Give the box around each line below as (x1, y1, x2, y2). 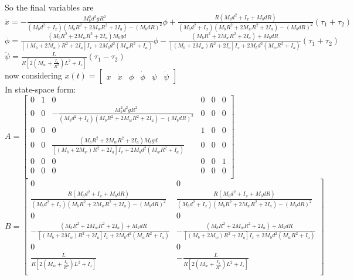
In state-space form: (5, 83, 76, 95)
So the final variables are (5, 1, 94, 13)
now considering (5, 69, 62, 81)
